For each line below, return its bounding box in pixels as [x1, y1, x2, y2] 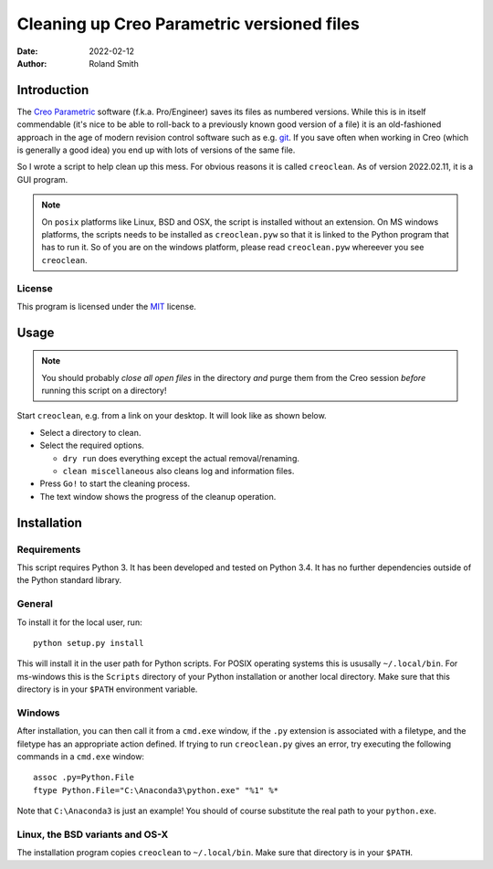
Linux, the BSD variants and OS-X [16, 828, 169, 841]
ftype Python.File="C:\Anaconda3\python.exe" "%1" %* [33, 785, 278, 795]
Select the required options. [39, 440, 145, 451]
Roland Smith [89, 58, 139, 69]
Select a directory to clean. [39, 427, 142, 438]
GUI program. [16, 174, 68, 185]
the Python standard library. [16, 575, 122, 586]
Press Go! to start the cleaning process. [39, 478, 191, 489]
